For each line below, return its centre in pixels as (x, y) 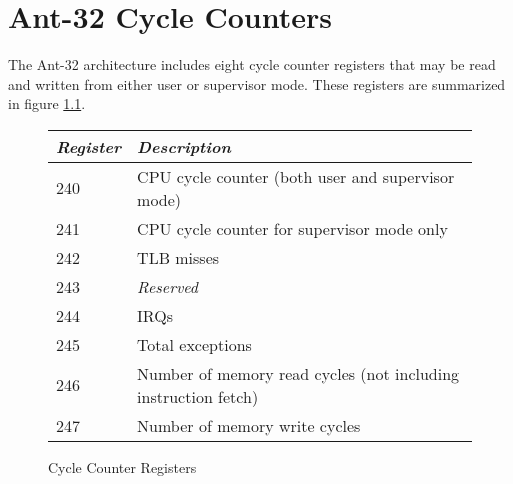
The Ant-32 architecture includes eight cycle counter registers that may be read (252, 64)
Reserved (168, 286)
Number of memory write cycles (249, 425)
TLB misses (178, 257)
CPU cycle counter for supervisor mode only (292, 228)
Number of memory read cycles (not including (298, 373)
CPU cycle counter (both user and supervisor (296, 176)
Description (184, 146)
